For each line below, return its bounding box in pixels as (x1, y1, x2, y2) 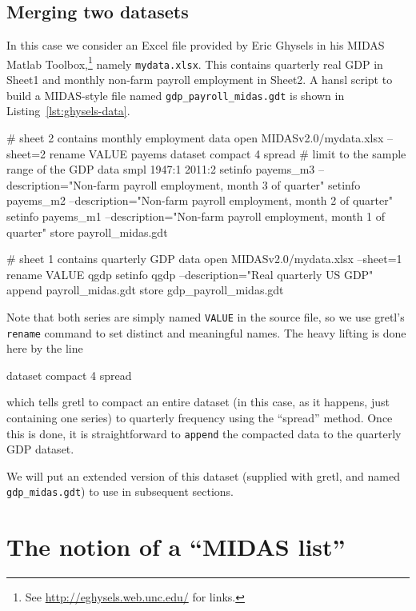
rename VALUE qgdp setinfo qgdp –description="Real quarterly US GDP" (6, 266, 374, 282)
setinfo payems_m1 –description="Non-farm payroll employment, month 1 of (6, 207, 386, 224)
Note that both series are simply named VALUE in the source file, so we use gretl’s (6, 308, 405, 325)
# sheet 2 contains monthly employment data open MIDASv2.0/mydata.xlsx (6, 129, 384, 146)
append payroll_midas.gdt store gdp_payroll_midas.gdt (6, 282, 284, 298)
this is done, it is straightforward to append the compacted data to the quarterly (6, 425, 402, 441)
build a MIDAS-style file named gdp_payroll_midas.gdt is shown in (6, 86, 345, 103)
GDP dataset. (6, 441, 74, 457)
